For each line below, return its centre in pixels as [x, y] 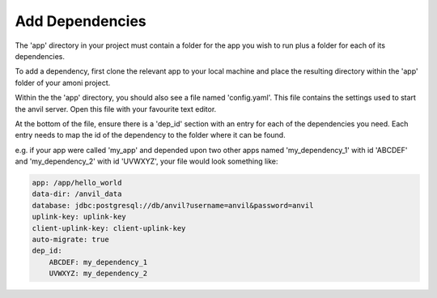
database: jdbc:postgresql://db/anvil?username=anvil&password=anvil [173, 205]
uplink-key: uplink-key [79, 217]
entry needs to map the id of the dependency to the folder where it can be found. [151, 135]
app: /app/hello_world [77, 183]
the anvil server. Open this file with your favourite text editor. [116, 109]
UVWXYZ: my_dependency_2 [98, 274]
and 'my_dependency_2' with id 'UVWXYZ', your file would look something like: [146, 161]
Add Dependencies [81, 21]
